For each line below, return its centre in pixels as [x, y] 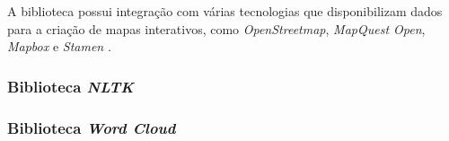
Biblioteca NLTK [70, 86]
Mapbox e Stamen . [59, 46]
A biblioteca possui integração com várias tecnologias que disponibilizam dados [225, 11]
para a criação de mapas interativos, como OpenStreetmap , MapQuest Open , [216, 28]
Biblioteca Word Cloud [92, 127]
